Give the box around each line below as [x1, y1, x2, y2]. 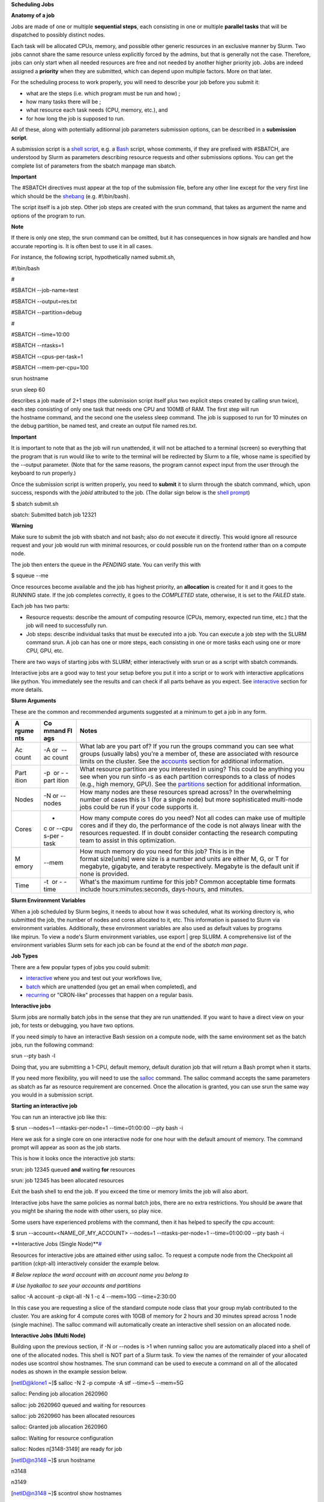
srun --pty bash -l [11, 1052, 56, 1060]
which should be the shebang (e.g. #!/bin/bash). [11, 192, 130, 199]
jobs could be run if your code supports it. [80, 803, 199, 811]
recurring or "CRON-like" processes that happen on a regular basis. [26, 991, 194, 999]
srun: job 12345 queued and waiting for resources [11, 1166, 136, 1173]
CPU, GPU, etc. [26, 647, 64, 654]
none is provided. [80, 870, 129, 878]
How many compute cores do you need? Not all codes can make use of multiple [80, 814, 306, 822]
